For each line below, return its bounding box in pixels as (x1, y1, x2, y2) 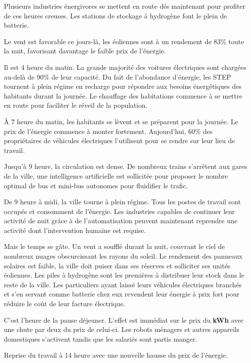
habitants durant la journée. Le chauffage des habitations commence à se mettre (4, 90, 242, 100)
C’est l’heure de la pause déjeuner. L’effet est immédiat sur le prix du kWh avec (4, 314, 244, 325)
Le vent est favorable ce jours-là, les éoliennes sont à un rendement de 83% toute (4, 36, 244, 46)
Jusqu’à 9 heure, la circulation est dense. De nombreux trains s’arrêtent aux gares (4, 161, 248, 171)
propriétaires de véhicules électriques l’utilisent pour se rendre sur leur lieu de (4, 135, 235, 146)
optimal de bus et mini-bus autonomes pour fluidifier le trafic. (4, 180, 188, 190)
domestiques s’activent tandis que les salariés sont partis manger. (4, 333, 198, 344)
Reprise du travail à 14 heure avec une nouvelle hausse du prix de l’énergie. (4, 350, 228, 360)
